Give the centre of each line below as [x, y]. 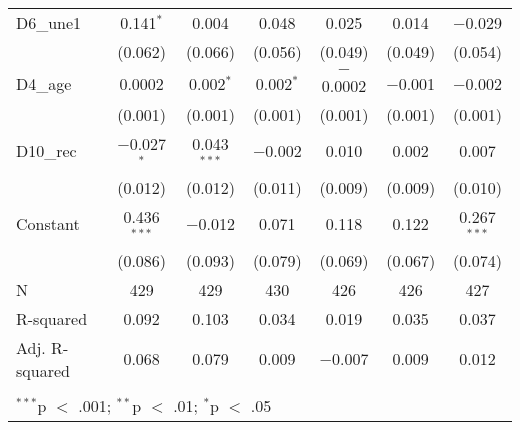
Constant [48, 224]
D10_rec [46, 151]
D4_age [44, 83]
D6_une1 [49, 22]
